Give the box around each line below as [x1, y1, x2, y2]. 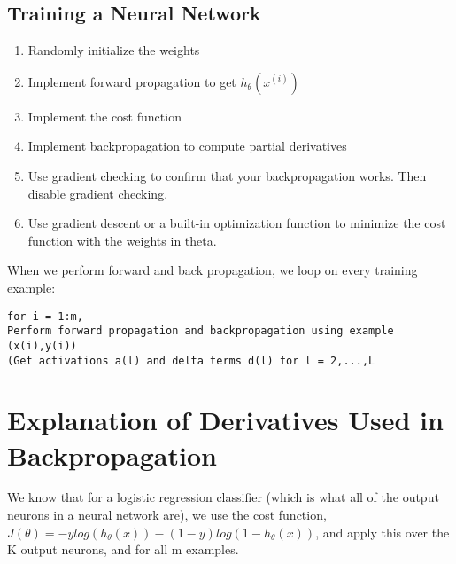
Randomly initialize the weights [27, 41, 200, 59]
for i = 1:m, [7, 309, 83, 323]
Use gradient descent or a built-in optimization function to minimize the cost [27, 214, 446, 232]
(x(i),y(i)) [7, 339, 77, 352]
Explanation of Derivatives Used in [7, 402, 444, 438]
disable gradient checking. [27, 184, 168, 202]
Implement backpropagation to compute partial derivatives [27, 137, 347, 155]
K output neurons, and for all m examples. [7, 540, 239, 559]
